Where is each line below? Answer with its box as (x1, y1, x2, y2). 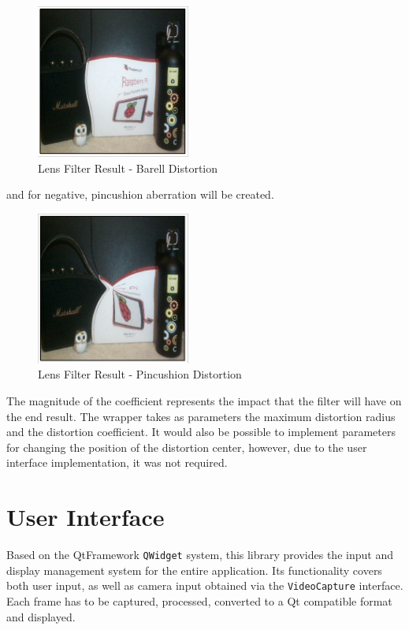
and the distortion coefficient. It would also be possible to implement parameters (6, 423, 396, 440)
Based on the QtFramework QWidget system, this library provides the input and (6, 546, 393, 563)
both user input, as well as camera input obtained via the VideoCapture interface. (6, 577, 403, 594)
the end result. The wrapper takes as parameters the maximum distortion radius (6, 408, 396, 424)
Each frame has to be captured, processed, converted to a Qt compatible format (6, 593, 392, 609)
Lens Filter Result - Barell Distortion (38, 159, 218, 176)
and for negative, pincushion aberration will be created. (6, 186, 274, 203)
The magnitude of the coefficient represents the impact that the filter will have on (6, 393, 402, 409)
